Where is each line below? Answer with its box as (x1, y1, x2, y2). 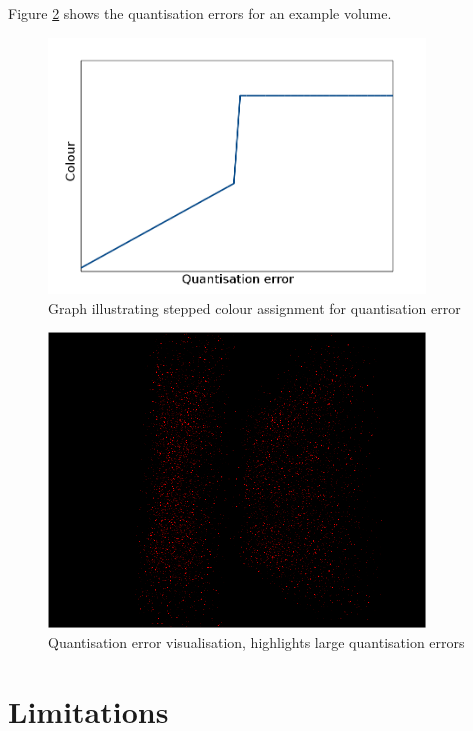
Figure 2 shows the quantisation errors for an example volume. (8, 3, 392, 23)
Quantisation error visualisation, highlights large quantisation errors (48, 631, 465, 652)
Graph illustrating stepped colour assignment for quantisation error (48, 297, 461, 318)
